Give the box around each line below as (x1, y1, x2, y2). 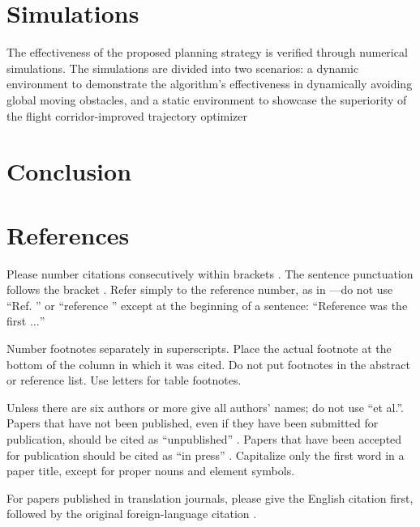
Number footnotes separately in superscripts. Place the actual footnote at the (6, 339, 392, 356)
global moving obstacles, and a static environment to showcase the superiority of (6, 91, 407, 108)
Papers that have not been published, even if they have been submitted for (6, 414, 379, 431)
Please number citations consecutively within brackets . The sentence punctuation (6, 265, 414, 282)
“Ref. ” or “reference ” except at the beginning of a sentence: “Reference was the (6, 296, 408, 313)
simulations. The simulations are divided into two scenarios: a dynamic (6, 59, 359, 76)
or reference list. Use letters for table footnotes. (6, 372, 242, 389)
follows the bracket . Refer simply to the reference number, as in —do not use (6, 281, 393, 298)
